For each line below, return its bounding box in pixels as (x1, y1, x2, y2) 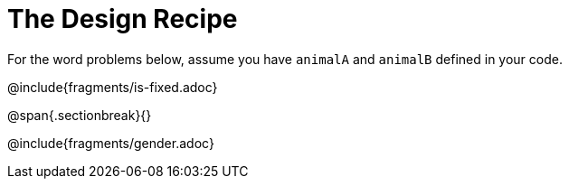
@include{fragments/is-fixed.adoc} (7, 79, 218, 95)
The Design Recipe (7, 4, 238, 34)
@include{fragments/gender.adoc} (7, 135, 214, 151)
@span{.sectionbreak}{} (7, 107, 152, 123)
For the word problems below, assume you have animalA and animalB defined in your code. (7, 51, 563, 67)
